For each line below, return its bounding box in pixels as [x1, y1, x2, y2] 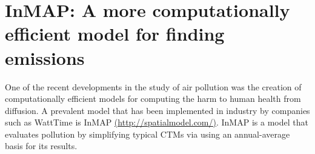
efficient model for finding [5, 21, 225, 46]
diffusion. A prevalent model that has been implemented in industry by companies [5, 104, 310, 116]
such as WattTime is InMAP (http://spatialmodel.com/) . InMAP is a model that [5, 116, 308, 129]
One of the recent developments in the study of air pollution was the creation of [5, 80, 302, 93]
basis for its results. [5, 139, 78, 152]
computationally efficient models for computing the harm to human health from [5, 92, 301, 105]
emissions [5, 45, 85, 70]
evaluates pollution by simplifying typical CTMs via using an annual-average [5, 127, 290, 140]
